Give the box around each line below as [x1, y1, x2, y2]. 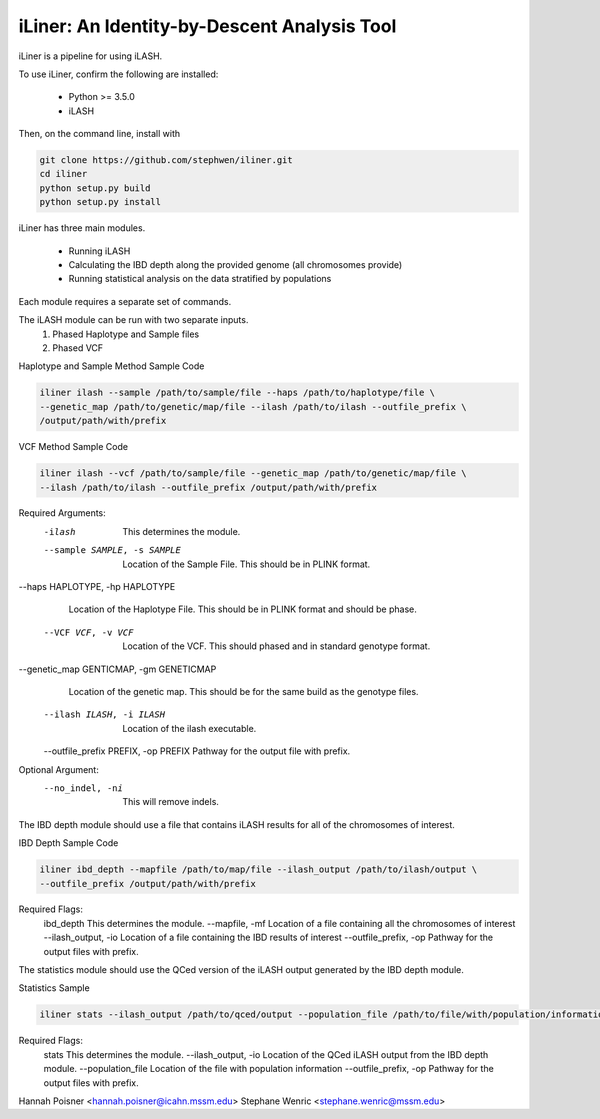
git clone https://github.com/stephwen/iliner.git [39, 155, 294, 166]
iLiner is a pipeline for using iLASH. [18, 50, 163, 62]
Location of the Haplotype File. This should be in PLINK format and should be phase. [68, 603, 417, 615]
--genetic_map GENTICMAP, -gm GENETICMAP [18, 663, 217, 675]
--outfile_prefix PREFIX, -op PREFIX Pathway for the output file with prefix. [43, 745, 351, 757]
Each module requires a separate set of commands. [18, 295, 232, 307]
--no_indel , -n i [43, 782, 124, 794]
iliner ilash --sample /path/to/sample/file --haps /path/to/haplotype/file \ [39, 387, 435, 399]
